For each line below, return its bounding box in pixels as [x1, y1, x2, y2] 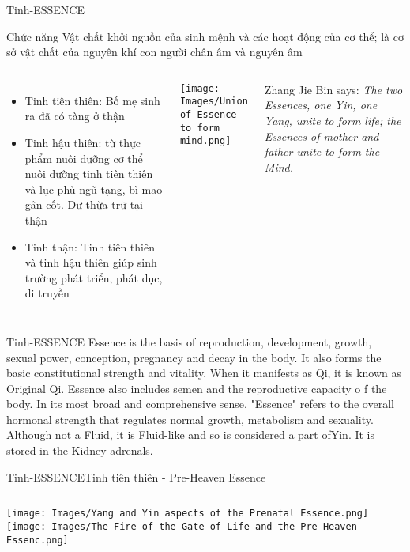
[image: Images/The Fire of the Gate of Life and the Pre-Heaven [6, 520, 357, 532]
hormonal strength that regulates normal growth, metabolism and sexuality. [6, 410, 374, 427]
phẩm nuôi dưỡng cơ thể [24, 149, 143, 166]
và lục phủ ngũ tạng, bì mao [24, 180, 163, 197]
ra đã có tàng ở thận [24, 108, 125, 124]
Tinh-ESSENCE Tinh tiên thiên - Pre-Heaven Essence [6, 468, 266, 485]
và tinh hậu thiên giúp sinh [24, 254, 157, 270]
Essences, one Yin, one [264, 96, 378, 113]
